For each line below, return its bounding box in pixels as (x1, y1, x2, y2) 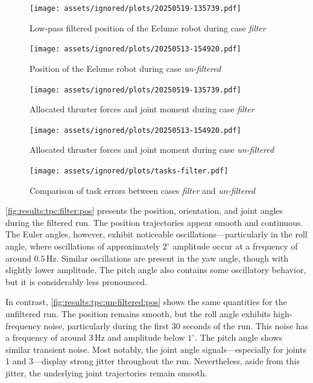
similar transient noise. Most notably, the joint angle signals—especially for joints (5, 343, 306, 355)
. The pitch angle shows (195, 331, 282, 344)
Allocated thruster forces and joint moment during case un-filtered (30, 143, 274, 156)
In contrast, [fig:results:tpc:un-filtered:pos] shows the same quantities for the (5, 295, 287, 308)
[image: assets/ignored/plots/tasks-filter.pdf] (30, 167, 229, 175)
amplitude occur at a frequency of (172, 240, 298, 253)
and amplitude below (107, 331, 185, 344)
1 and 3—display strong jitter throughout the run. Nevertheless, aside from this (5, 355, 300, 367)
